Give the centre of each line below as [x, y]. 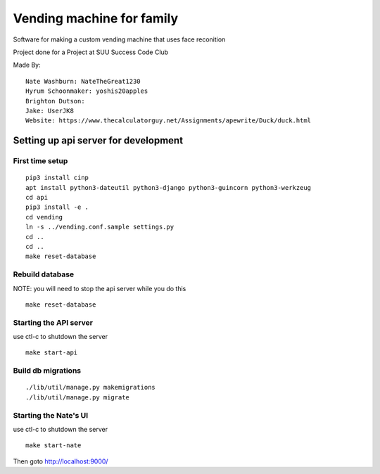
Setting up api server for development [98, 141]
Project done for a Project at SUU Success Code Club [91, 52]
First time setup [40, 161]
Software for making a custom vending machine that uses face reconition [119, 39]
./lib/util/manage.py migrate [78, 397]
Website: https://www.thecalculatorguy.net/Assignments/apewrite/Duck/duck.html [169, 121]
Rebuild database [44, 274]
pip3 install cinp [57, 178]
